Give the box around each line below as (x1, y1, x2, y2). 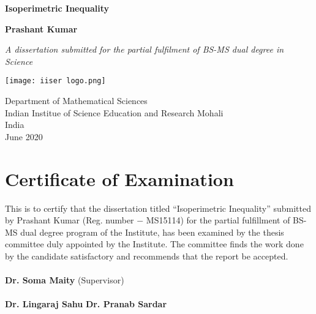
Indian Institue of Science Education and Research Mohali (5, 106, 224, 119)
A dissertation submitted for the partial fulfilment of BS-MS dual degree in (5, 43, 284, 56)
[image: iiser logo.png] (5, 77, 106, 86)
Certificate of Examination (5, 166, 234, 191)
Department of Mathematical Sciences (5, 94, 148, 107)
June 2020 (5, 130, 43, 143)
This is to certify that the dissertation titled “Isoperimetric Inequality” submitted (5, 201, 311, 214)
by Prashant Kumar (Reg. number (5, 214, 134, 226)
